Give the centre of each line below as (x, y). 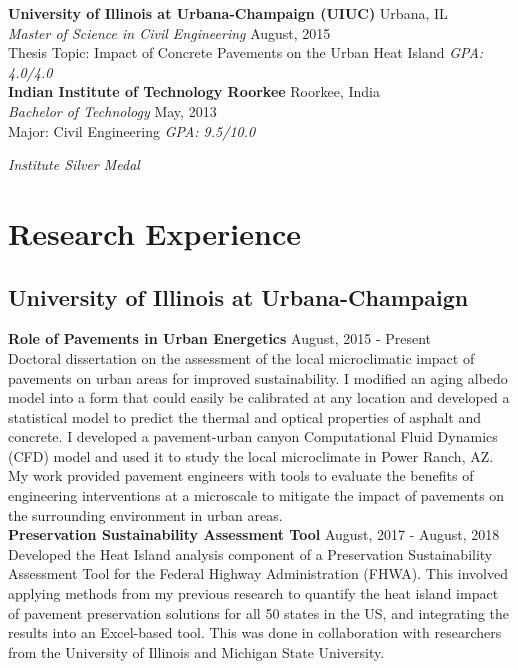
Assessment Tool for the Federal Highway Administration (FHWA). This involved (258, 573)
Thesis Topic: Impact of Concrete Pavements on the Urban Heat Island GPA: (246, 52)
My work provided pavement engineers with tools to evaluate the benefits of (241, 475)
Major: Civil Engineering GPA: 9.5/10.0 (132, 130)
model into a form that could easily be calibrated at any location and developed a (259, 397)
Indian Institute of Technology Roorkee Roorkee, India (194, 91)
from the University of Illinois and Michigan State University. (196, 651)
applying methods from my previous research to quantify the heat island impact (253, 593)
